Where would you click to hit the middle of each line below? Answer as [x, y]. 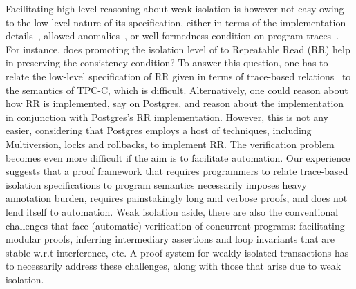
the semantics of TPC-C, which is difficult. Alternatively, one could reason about [177, 90]
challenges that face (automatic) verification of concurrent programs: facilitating [175, 225]
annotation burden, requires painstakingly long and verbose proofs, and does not [177, 198]
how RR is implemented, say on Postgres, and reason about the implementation [175, 103]
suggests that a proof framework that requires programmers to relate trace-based [177, 171]
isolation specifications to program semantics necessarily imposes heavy [156, 184]
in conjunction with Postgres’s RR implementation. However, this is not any [167, 116]
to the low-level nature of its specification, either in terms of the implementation [176, 22]
